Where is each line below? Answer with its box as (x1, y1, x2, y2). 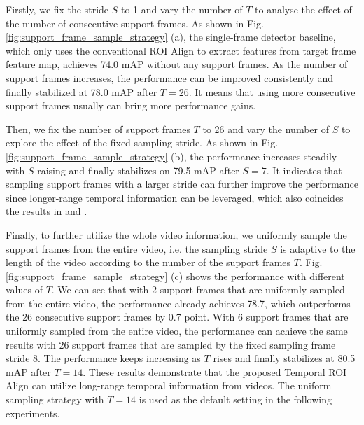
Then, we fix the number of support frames (6, 121, 190, 136)
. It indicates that (266, 162, 342, 177)
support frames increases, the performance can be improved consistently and (6, 70, 334, 85)
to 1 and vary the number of (120, 2, 243, 16)
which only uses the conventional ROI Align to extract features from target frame (6, 43, 356, 57)
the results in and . (6, 204, 87, 218)
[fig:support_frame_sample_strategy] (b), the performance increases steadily (6, 148, 337, 163)
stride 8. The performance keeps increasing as (6, 351, 201, 365)
